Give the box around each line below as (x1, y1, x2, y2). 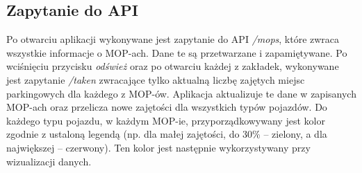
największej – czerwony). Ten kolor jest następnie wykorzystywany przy (6, 140, 311, 154)
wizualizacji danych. (6, 154, 92, 168)
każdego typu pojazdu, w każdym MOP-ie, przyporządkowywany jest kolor (6, 113, 325, 127)
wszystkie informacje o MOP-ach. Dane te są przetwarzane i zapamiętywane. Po (6, 45, 347, 60)
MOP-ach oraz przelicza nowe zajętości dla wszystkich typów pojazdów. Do (6, 100, 327, 114)
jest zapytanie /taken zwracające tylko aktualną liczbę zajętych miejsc (6, 72, 305, 86)
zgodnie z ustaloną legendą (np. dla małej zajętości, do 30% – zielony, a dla (6, 127, 327, 141)
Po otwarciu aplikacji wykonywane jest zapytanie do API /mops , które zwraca (6, 32, 340, 46)
